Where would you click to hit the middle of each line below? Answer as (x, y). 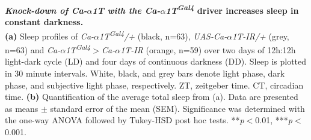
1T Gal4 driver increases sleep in (232, 9)
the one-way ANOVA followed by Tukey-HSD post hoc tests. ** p (125, 120)
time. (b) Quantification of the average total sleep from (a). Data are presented (152, 97)
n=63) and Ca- (33, 49)
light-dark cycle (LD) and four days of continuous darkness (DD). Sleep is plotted (156, 61)
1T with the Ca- (126, 10)
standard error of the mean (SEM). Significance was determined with (177, 108)
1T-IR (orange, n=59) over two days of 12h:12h (208, 49)
